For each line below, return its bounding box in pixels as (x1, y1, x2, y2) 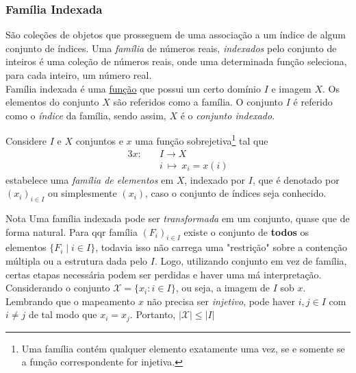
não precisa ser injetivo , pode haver (147, 293, 296, 308)
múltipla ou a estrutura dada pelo (5, 254, 148, 268)
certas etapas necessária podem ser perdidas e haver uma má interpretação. (5, 267, 322, 281)
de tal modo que (28, 307, 97, 322)
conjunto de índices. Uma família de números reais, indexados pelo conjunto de (5, 40, 337, 55)
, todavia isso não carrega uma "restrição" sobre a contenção (95, 240, 348, 254)
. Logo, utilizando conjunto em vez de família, (154, 254, 347, 268)
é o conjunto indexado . (180, 108, 275, 122)
